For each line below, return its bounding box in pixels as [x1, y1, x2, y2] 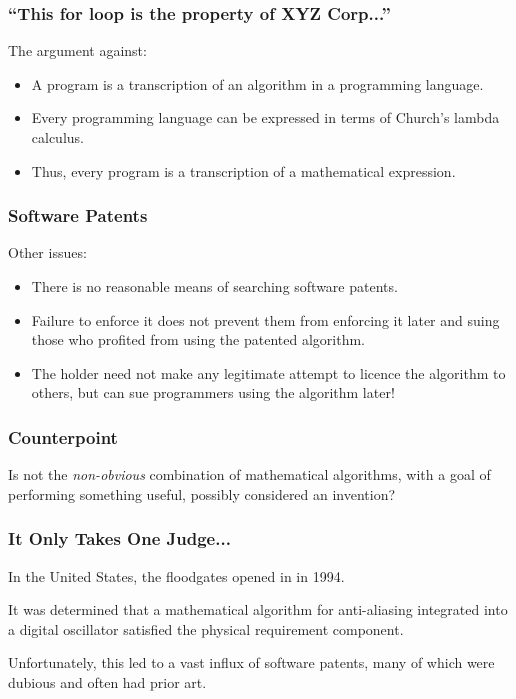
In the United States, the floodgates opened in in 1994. [8, 565, 345, 586]
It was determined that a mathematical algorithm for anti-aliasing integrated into [8, 599, 508, 620]
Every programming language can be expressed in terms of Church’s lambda [31, 107, 500, 128]
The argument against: [8, 40, 147, 61]
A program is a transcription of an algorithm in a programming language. [31, 73, 484, 94]
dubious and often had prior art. [8, 671, 207, 692]
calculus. [31, 127, 84, 147]
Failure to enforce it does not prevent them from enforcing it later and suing [31, 309, 500, 330]
